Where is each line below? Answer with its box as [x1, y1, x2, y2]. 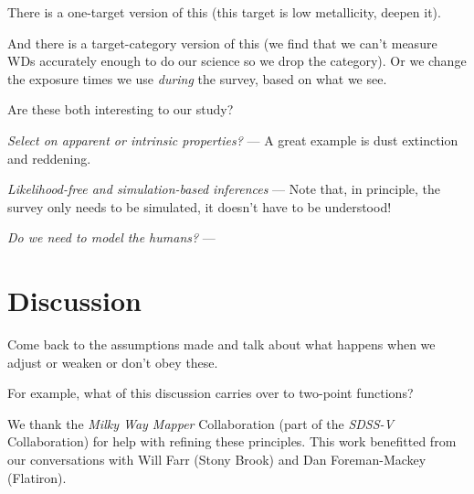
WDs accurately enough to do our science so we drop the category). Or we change [7, 51, 467, 70]
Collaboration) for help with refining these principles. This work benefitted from [7, 432, 457, 451]
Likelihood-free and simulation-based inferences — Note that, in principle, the [7, 179, 441, 199]
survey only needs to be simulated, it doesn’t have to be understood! [7, 197, 392, 216]
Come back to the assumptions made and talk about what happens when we [7, 335, 436, 354]
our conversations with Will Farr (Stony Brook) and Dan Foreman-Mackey [7, 450, 427, 469]
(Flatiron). [7, 467, 67, 487]
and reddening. [7, 148, 91, 167]
